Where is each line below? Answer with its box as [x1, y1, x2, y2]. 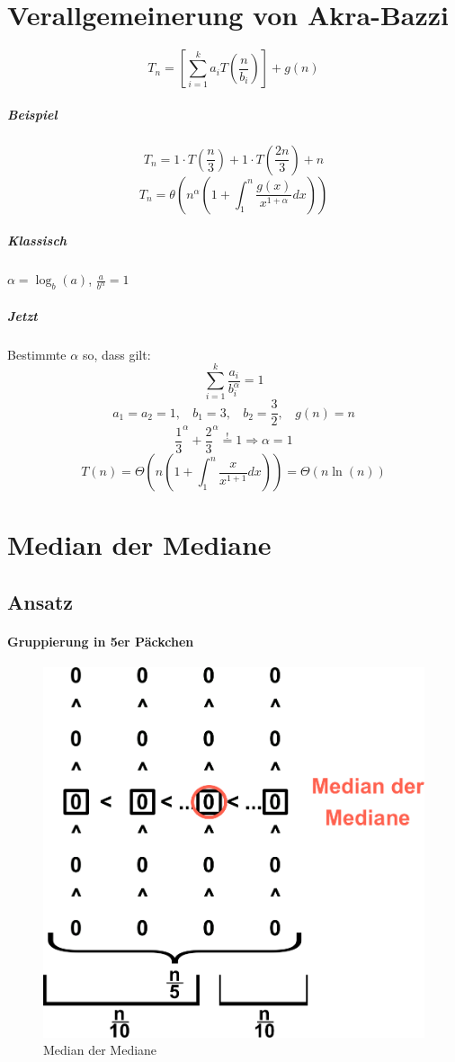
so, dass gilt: [82, 344, 151, 363]
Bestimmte [7, 344, 67, 363]
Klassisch [7, 231, 67, 250]
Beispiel [7, 104, 58, 123]
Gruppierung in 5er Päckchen [7, 631, 194, 650]
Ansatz [7, 587, 74, 615]
